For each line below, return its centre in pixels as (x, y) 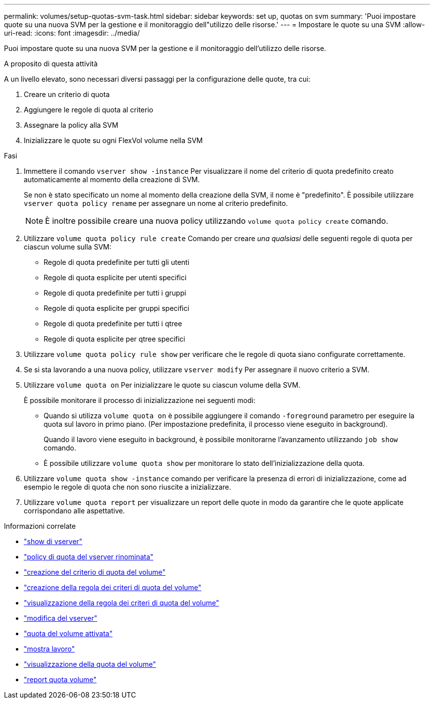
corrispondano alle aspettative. (74, 511)
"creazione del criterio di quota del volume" (95, 572)
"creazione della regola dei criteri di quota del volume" (113, 587)
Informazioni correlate (40, 526)
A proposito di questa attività (51, 64)
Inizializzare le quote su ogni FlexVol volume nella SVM (113, 140)
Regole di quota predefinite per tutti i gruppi (115, 293)
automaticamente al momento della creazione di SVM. (112, 179)
